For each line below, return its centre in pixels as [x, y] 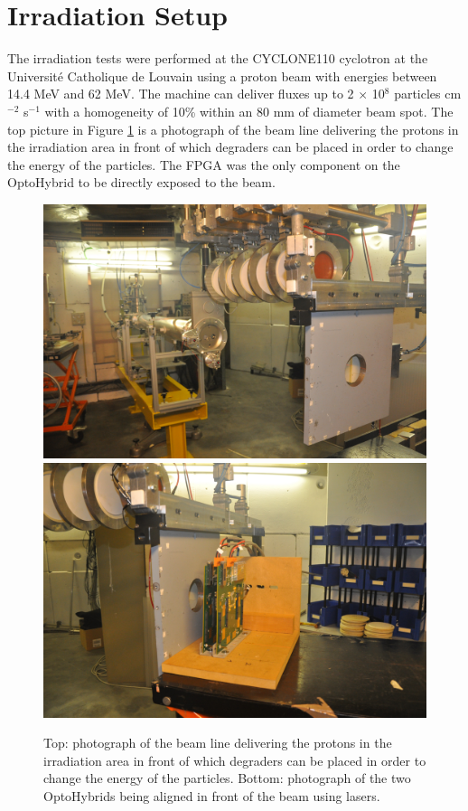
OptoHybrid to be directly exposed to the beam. [141, 182]
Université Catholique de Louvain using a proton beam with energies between [222, 75]
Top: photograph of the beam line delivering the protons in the [218, 743]
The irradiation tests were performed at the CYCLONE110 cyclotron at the [218, 58]
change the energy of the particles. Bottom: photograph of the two [227, 778]
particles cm [428, 94]
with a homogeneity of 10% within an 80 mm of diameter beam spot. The [249, 111]
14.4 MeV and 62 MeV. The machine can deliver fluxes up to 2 [181, 94]
